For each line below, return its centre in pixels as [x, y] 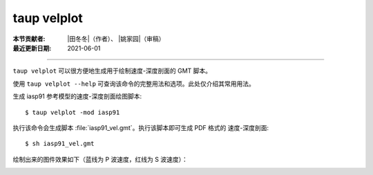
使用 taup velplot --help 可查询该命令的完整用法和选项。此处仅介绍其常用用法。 [134, 84]
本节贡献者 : [29, 39]
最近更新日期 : [32, 48]
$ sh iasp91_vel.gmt [60, 144]
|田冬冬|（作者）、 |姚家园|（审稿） [116, 39]
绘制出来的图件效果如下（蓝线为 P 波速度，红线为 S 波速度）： [100, 159]
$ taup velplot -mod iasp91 [73, 112]
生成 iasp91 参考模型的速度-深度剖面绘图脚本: [77, 96]
